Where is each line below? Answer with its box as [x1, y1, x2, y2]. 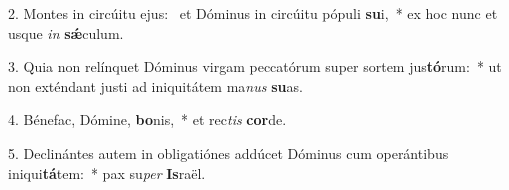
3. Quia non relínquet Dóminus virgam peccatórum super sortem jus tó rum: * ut [8, 56, 502, 77]
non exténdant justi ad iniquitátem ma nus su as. [8, 75, 303, 96]
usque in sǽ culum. [8, 22, 124, 43]
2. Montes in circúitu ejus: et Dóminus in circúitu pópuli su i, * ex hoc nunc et [8, 3, 498, 23]
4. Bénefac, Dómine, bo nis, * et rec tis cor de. [8, 109, 287, 130]
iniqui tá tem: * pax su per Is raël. [8, 162, 206, 183]
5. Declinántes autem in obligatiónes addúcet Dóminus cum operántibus [8, 142, 449, 163]
